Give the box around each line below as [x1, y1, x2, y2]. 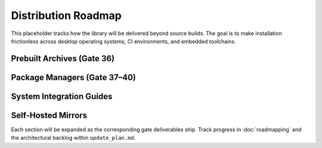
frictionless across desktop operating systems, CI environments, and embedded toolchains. [11, 37, 237, 45]
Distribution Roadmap [11, 9, 122, 22]
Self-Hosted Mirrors [11, 110, 88, 120]
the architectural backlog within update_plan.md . [11, 134, 136, 141]
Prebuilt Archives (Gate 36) [11, 53, 115, 64]
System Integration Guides [11, 91, 113, 101]
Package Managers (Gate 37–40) [11, 72, 137, 83]
